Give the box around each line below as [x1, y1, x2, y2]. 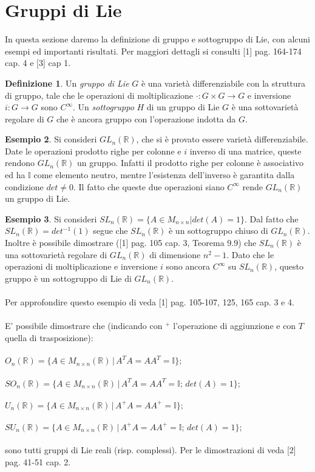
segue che [93, 224, 128, 237]
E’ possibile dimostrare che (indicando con [5, 319, 163, 332]
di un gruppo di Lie [146, 101, 220, 113]
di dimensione [149, 248, 201, 261]
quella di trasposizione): [5, 331, 93, 344]
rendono [5, 156, 35, 169]
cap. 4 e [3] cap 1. [5, 56, 71, 69]
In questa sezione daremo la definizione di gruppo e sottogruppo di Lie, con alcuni [5, 33, 311, 45]
